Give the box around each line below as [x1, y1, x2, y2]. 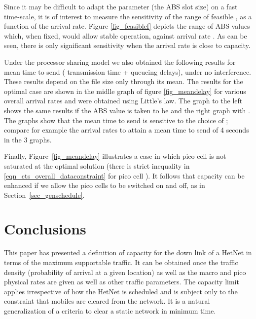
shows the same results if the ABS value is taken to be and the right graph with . [4, 105, 250, 115]
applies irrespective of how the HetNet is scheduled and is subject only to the [4, 286, 238, 296]
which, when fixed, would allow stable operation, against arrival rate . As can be [4, 30, 247, 41]
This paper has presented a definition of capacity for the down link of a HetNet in [4, 247, 252, 258]
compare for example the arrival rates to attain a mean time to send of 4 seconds [4, 125, 249, 135]
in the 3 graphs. [4, 134, 52, 144]
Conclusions [4, 219, 86, 239]
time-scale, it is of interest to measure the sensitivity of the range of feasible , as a [4, 11, 252, 21]
